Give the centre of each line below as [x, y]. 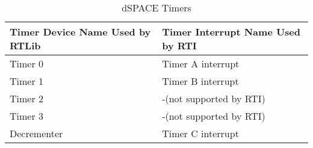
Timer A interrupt [201, 63]
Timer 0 [27, 63]
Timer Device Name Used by [80, 32]
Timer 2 [27, 98]
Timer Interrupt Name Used [231, 32]
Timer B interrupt [200, 81]
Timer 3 [27, 116]
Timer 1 [27, 81]
